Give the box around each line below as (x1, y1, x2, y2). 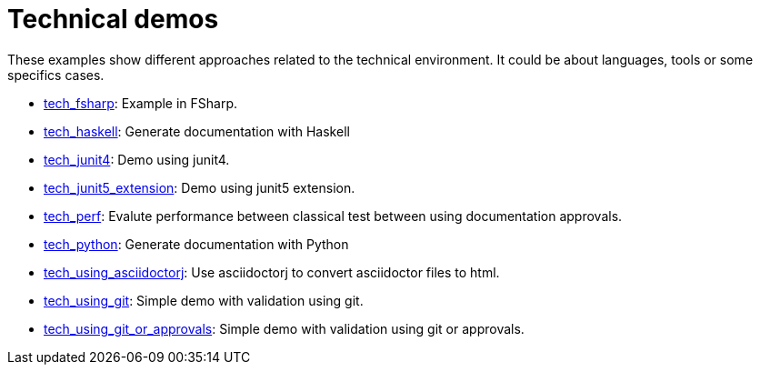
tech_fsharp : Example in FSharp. (44, 95, 238, 111)
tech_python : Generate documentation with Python (44, 236, 349, 252)
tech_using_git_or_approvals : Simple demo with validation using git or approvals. (44, 320, 525, 337)
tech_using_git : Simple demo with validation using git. (44, 292, 364, 308)
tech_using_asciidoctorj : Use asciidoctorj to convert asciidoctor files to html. (44, 264, 500, 280)
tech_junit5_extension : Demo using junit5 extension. (44, 179, 355, 196)
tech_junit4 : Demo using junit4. (44, 151, 230, 167)
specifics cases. (7, 66, 105, 83)
